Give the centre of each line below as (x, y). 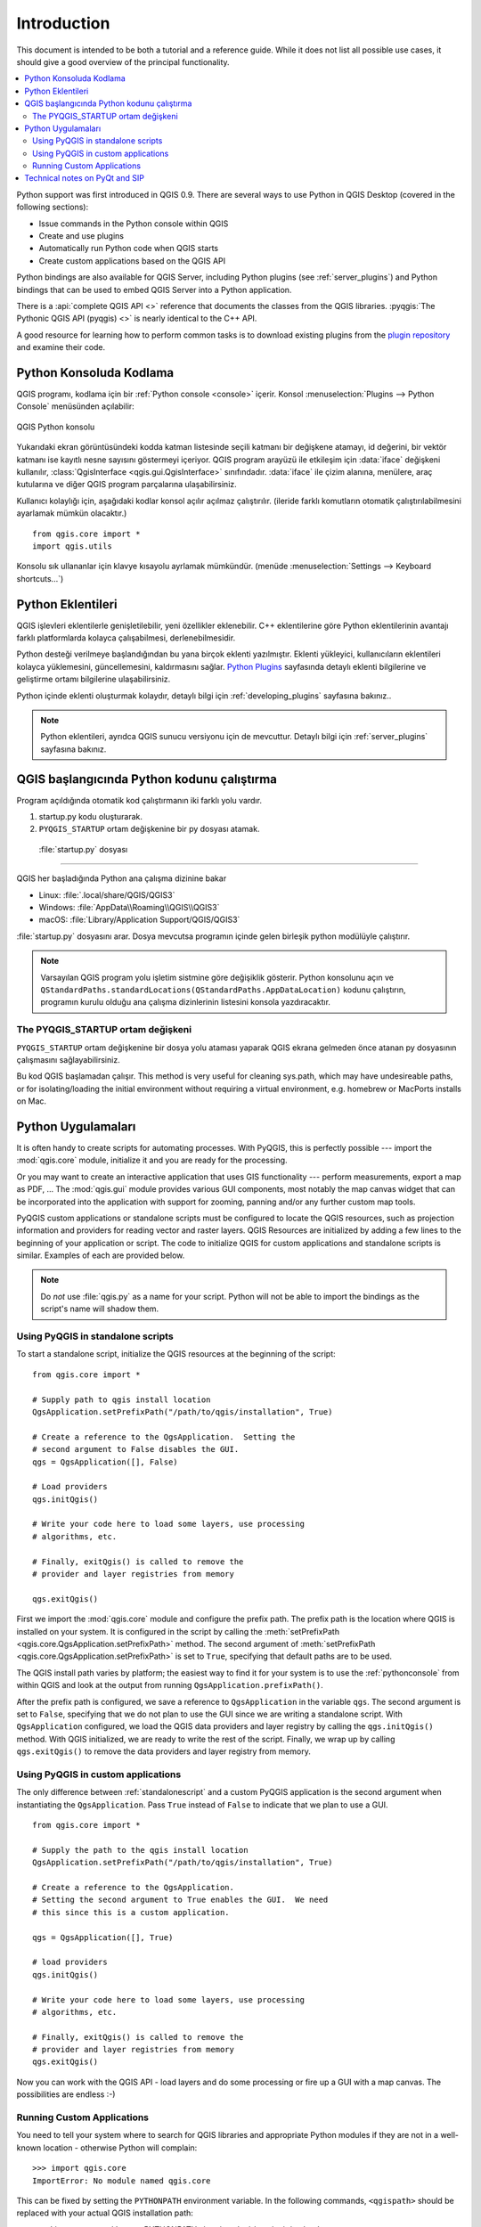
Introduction (63, 23)
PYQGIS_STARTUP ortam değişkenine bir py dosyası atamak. (149, 829)
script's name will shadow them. (100, 1309)
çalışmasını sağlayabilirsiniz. (68, 1059)
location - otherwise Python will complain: (120, 2148)
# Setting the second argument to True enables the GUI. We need (180, 1900)
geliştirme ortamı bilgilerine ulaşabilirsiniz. (94, 679)
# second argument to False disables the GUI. (136, 1449)
